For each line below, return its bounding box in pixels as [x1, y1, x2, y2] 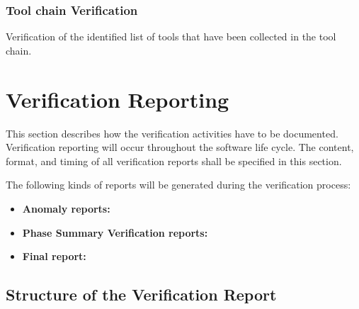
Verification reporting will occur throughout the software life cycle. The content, [6, 140, 354, 154]
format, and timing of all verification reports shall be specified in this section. [6, 153, 342, 168]
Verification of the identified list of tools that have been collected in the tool [6, 29, 336, 44]
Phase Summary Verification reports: [22, 225, 208, 240]
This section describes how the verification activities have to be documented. [6, 125, 338, 140]
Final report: [22, 249, 86, 264]
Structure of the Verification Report [6, 283, 277, 305]
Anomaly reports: [22, 201, 110, 215]
